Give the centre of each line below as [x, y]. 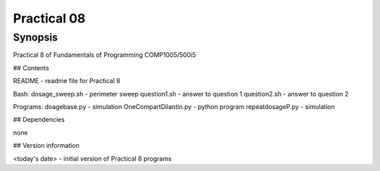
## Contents [31, 68]
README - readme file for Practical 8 [67, 81]
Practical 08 [49, 18]
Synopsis [36, 37]
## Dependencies [39, 120]
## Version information [46, 146]
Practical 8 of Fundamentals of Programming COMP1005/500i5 [104, 55]
